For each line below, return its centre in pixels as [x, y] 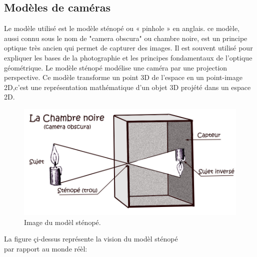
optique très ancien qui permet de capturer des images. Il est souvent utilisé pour [128, 48]
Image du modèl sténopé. [62, 222]
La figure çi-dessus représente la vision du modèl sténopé [91, 239]
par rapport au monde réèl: [46, 248]
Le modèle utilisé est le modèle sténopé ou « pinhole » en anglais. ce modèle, [122, 28]
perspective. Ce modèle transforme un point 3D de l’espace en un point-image [123, 77]
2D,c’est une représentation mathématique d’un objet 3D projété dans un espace [127, 87]
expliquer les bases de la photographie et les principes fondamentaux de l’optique [128, 57]
